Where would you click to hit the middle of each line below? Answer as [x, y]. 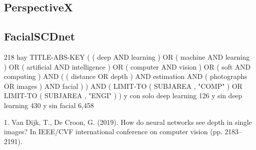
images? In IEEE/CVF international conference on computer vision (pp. [113, 131]
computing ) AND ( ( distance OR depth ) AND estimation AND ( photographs [126, 76]
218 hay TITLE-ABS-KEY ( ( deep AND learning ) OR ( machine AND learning [127, 56]
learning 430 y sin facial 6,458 [49, 105]
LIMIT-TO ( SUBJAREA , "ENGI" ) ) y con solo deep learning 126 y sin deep [123, 95]
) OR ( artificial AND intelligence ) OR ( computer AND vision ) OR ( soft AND [127, 66]
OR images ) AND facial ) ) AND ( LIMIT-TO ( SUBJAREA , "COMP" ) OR [123, 86]
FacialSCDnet [40, 36]
